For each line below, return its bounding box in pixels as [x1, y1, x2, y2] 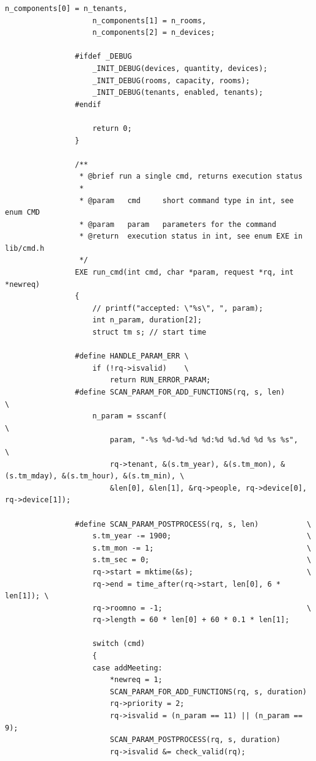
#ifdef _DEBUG [75, 52, 132, 61]
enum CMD [5, 208, 40, 217]
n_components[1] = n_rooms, [92, 16, 207, 25]
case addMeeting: [92, 663, 163, 672]
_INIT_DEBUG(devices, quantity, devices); [92, 64, 268, 73]
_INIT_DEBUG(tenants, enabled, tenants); [92, 88, 263, 97]
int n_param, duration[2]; [92, 316, 202, 325]
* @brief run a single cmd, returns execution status [79, 172, 303, 181]
